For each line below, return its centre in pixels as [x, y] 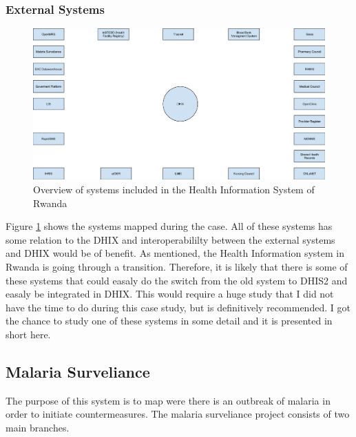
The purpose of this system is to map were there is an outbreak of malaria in [168, 400]
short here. [28, 334]
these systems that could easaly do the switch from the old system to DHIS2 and [177, 280]
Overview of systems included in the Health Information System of [174, 190]
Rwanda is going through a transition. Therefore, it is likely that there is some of [177, 267]
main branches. [38, 427]
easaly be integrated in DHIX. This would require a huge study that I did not [170, 294]
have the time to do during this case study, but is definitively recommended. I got [178, 307]
